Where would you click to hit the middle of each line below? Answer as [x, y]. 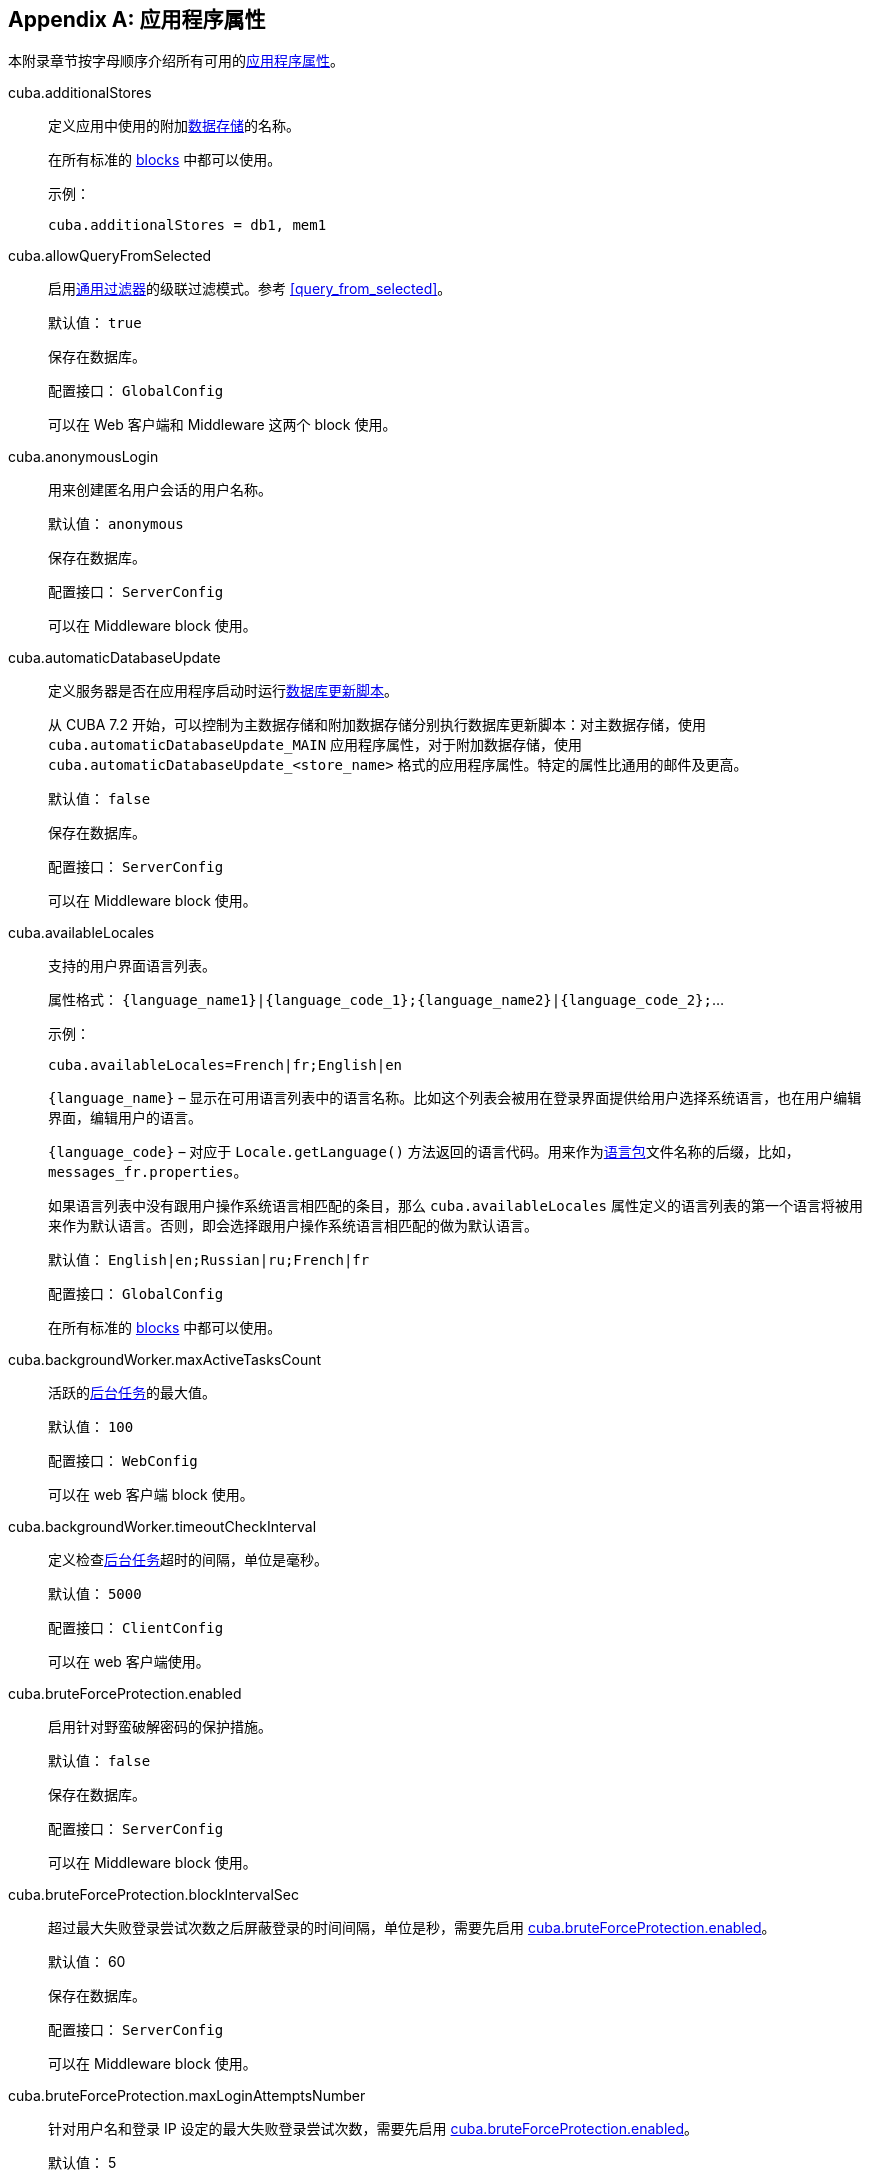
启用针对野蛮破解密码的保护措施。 [160, 1727]
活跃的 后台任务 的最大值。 [132, 1393]
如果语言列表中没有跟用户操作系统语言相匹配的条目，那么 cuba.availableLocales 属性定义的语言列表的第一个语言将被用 [455, 1206]
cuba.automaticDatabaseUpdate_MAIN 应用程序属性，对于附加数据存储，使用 [315, 745]
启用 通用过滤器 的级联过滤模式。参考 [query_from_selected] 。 [250, 289]
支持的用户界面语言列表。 [132, 966]
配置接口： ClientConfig [136, 1628]
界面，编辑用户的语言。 [125, 1118]
